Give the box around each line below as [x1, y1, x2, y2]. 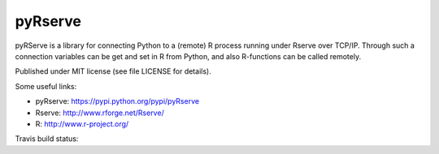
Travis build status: [15, 134, 79, 143]
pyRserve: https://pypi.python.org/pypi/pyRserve [35, 96, 199, 106]
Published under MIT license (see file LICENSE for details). [15, 66, 211, 76]
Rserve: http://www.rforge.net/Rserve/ [35, 108, 164, 118]
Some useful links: [15, 81, 77, 91]
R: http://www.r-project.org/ [35, 118, 129, 129]
